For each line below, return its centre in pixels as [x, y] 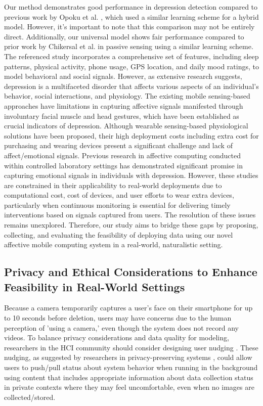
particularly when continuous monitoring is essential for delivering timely [117, 205]
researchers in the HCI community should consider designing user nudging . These [131, 347]
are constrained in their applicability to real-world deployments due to [113, 185]
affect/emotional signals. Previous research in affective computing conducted [123, 155]
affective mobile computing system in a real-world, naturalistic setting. [114, 244]
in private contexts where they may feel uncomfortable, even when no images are [129, 387]
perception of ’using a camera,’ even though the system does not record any [122, 327]
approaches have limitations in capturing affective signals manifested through [124, 105]
